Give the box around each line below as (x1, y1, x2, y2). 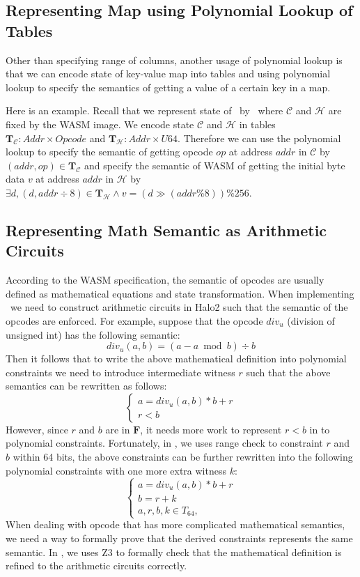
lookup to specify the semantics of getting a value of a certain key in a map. (6, 79, 331, 94)
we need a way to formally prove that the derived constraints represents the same (6, 530, 353, 545)
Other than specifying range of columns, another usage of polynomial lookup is (6, 52, 343, 67)
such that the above (246, 364, 331, 379)
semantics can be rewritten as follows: (6, 378, 167, 393)
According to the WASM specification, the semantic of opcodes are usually (6, 272, 324, 287)
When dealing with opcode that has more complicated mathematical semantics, (6, 517, 345, 532)
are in (105, 422, 130, 436)
